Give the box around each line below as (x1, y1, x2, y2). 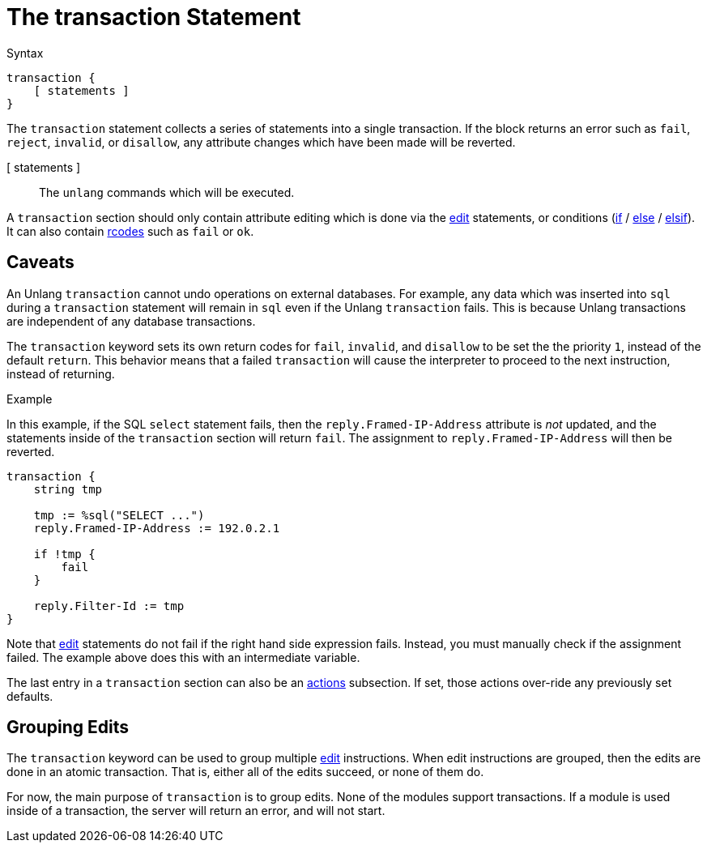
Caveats (6, 252, 75, 273)
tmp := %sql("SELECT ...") (33, 508, 205, 522)
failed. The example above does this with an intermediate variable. (6, 650, 360, 664)
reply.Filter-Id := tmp (33, 599, 185, 612)
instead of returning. (6, 366, 115, 381)
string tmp (33, 482, 103, 496)
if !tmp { (33, 547, 96, 561)
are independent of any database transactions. (6, 314, 256, 328)
